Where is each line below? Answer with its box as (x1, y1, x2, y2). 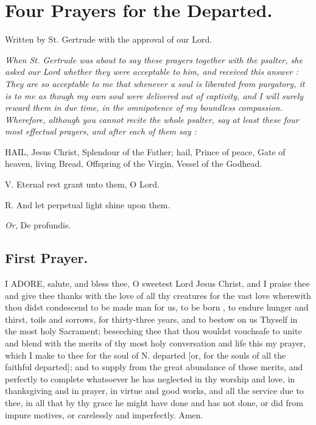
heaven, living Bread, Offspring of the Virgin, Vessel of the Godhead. (5, 157, 262, 170)
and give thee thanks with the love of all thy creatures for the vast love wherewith (5, 289, 311, 301)
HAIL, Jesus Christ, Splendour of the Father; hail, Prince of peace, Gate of (5, 145, 286, 158)
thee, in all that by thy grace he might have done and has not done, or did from (5, 396, 303, 409)
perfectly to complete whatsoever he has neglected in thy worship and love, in (5, 372, 295, 385)
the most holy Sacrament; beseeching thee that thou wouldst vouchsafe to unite (5, 325, 302, 337)
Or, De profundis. (5, 219, 71, 231)
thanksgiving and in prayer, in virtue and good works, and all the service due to (5, 384, 304, 397)
